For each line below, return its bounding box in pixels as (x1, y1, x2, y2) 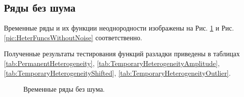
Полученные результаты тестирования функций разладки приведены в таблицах (4, 48, 240, 59)
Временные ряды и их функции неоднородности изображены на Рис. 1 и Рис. (4, 23, 234, 33)
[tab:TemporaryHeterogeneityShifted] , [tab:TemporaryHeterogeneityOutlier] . (4, 67, 231, 78)
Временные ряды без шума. (23, 84, 105, 94)
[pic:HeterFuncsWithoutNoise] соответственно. (4, 32, 142, 42)
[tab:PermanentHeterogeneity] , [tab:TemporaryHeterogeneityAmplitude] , (4, 58, 220, 68)
